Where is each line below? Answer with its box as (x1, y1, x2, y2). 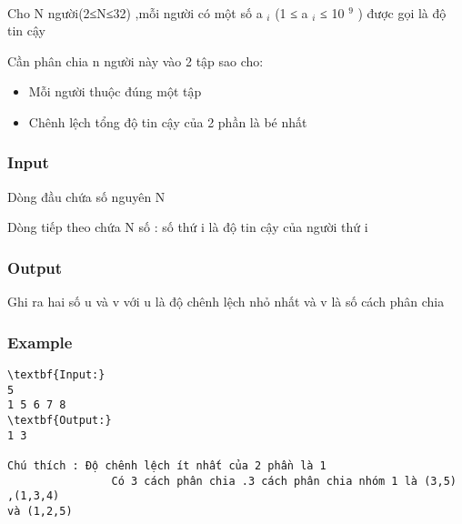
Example (7, 330, 73, 353)
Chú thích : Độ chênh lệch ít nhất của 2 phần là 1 (7, 458, 326, 472)
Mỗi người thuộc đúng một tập (28, 82, 202, 101)
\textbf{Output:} (7, 413, 112, 427)
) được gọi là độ (357, 3, 447, 22)
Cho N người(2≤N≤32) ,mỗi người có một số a (7, 3, 263, 22)
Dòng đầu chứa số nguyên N (7, 186, 166, 206)
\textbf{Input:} (7, 368, 105, 381)
